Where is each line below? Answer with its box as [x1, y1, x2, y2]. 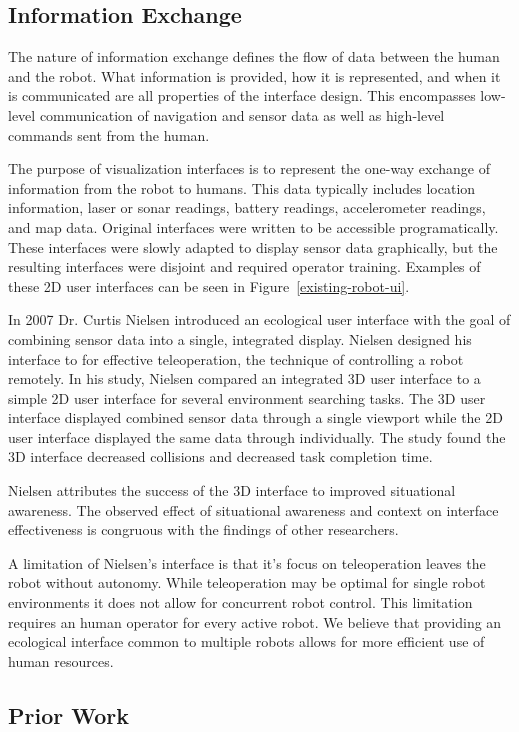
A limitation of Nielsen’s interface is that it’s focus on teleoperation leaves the [8, 552, 486, 573]
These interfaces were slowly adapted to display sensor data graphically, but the [8, 236, 498, 257]
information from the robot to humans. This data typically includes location [8, 177, 476, 198]
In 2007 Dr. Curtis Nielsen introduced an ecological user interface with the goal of [8, 309, 511, 330]
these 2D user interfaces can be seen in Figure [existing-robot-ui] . [8, 275, 410, 296]
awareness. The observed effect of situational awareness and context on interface [8, 499, 499, 520]
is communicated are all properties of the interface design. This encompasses [8, 85, 476, 106]
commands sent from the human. [8, 124, 210, 145]
